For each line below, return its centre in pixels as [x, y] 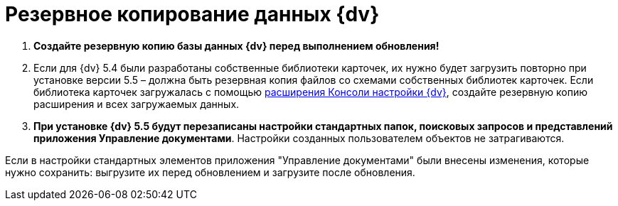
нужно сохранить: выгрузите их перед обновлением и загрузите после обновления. [210, 172]
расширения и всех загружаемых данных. [137, 104]
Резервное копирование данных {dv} [192, 14]
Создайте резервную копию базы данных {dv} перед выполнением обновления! [236, 45]
